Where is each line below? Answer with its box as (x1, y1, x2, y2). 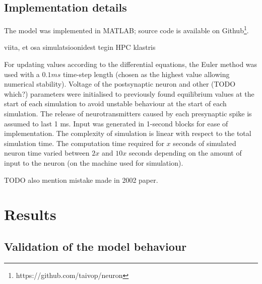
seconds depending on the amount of (128, 148, 242, 158)
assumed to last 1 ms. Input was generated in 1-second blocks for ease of (4, 118, 228, 128)
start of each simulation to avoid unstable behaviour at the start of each (4, 98, 227, 109)
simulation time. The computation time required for (4, 137, 164, 148)
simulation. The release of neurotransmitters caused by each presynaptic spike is (4, 108, 252, 119)
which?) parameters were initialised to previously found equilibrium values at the (4, 88, 254, 99)
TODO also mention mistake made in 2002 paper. (4, 174, 158, 185)
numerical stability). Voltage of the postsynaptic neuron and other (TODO (4, 79, 236, 89)
